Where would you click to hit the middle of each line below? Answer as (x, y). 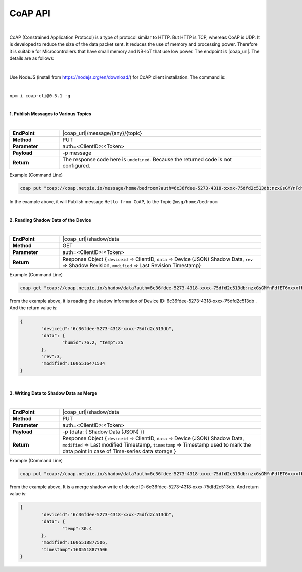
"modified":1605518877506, (74, 543)
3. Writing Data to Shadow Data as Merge (53, 393)
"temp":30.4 (77, 528)
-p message (77, 153)
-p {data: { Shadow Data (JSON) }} (104, 432)
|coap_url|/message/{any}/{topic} (103, 133)
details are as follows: (32, 58)
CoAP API (30, 13)
